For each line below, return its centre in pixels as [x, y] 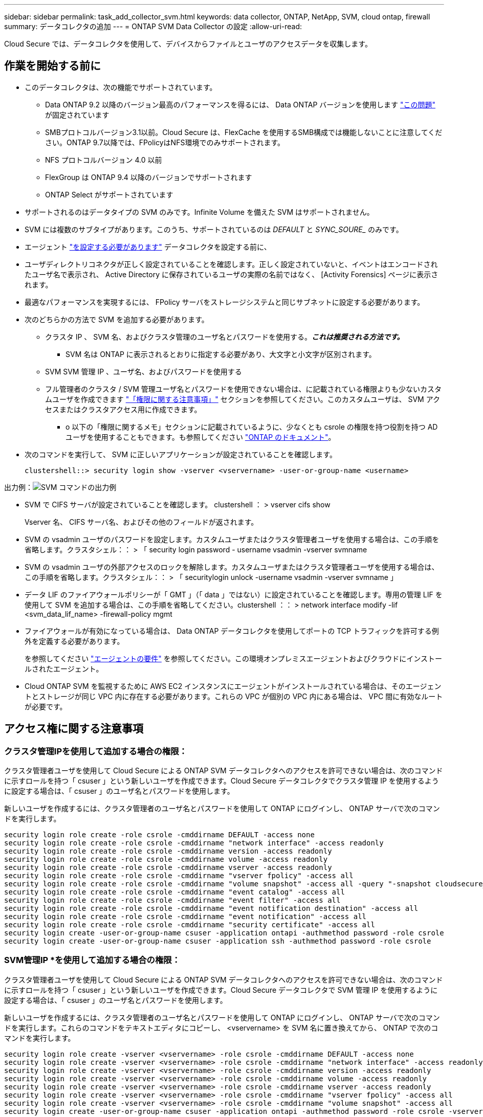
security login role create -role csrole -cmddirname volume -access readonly [166, 859]
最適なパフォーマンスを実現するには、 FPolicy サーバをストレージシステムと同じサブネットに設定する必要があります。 [225, 302]
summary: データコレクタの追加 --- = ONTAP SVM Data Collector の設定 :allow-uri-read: [153, 26]
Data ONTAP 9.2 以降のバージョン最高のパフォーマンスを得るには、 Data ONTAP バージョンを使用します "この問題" [240, 104]
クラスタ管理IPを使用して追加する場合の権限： [96, 751]
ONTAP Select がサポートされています [109, 194]
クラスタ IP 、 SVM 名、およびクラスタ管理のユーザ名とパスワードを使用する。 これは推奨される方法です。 [225, 337]
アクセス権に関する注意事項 [74, 729]
